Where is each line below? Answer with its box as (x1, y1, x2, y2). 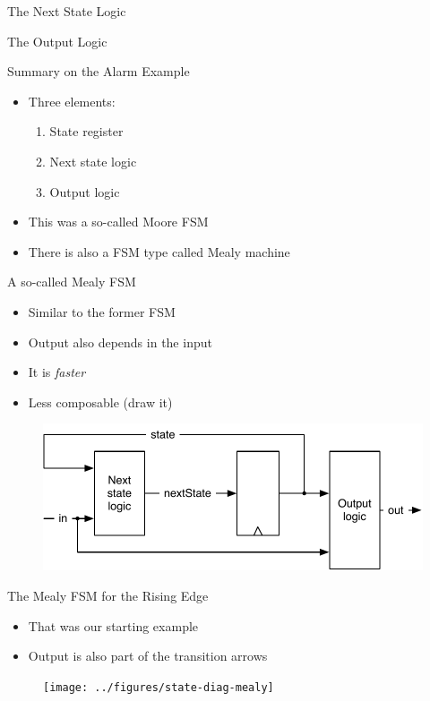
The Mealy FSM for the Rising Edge (7, 586, 209, 604)
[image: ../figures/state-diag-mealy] (43, 680, 274, 694)
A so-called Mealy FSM (7, 272, 136, 291)
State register (49, 122, 124, 141)
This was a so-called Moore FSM (28, 212, 209, 231)
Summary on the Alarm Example (7, 62, 190, 81)
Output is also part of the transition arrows (28, 646, 268, 665)
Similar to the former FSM (28, 302, 176, 321)
